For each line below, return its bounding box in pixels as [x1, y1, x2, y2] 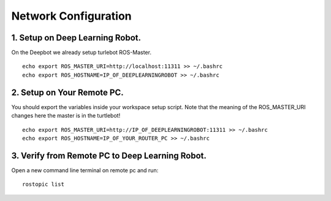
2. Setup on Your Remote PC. [11, 87, 124, 97]
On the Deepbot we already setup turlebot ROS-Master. [11, 49, 151, 56]
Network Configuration [11, 9, 132, 23]
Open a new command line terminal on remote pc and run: [11, 166, 159, 174]
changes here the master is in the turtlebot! [11, 112, 121, 119]
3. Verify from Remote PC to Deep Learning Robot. [11, 150, 207, 161]
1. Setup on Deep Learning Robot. [11, 32, 141, 43]
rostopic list [22, 181, 64, 188]
